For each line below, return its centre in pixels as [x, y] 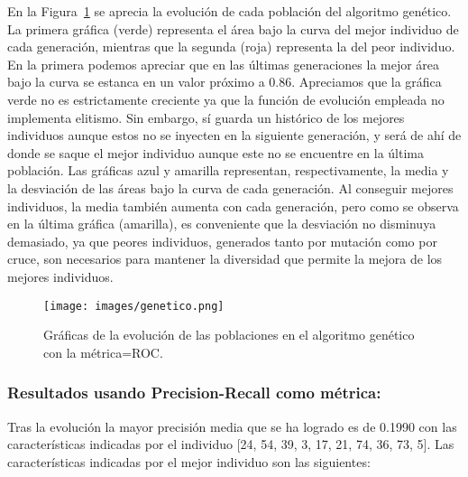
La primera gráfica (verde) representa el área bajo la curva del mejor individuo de [233, 28]
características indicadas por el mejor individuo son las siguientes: [189, 461]
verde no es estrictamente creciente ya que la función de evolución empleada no [226, 99]
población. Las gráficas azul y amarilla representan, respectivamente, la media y [228, 170]
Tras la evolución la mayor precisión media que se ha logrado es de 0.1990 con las [232, 426]
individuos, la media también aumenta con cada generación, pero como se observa [233, 206]
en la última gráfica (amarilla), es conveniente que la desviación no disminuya [222, 224]
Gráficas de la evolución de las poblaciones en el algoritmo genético [229, 335]
